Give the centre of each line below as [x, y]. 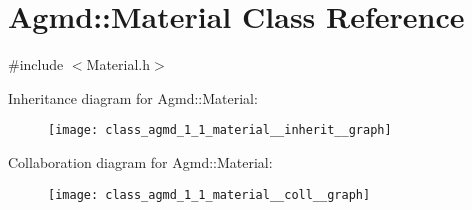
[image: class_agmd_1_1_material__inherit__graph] [220, 130]
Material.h [118, 64]
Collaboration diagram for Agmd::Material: [140, 161]
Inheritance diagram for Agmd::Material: [133, 97]
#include [36, 64]
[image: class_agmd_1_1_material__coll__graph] [209, 194]
